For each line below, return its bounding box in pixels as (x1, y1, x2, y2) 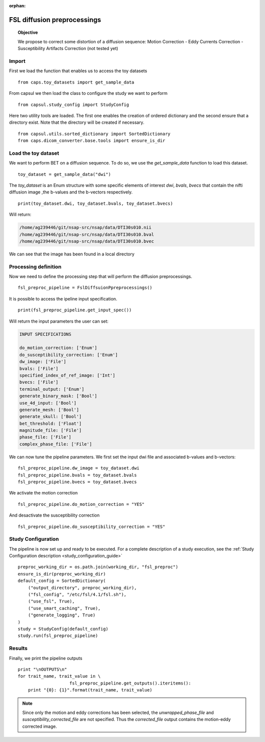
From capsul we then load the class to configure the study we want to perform (9, 90, 168, 96)
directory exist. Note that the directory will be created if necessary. (9, 119, 145, 125)
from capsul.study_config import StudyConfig (18, 102, 130, 108)
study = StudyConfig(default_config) (18, 626, 109, 632)
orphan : (9, 3, 26, 8)
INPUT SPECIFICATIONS (19, 331, 72, 337)
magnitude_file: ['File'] (19, 428, 82, 433)
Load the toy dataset (9, 150, 59, 157)
